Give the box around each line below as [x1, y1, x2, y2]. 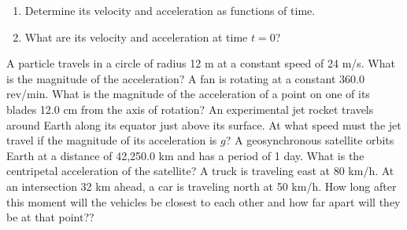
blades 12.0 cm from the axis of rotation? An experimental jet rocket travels [6, 100, 374, 117]
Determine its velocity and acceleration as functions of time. [24, 2, 316, 18]
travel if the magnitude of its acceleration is [6, 132, 217, 148]
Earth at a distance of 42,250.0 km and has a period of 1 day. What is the [6, 147, 364, 163]
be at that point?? [6, 209, 94, 225]
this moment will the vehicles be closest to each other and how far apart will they [6, 193, 401, 210]
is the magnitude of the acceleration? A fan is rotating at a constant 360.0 [6, 70, 364, 86]
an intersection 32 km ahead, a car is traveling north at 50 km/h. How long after [6, 177, 397, 194]
